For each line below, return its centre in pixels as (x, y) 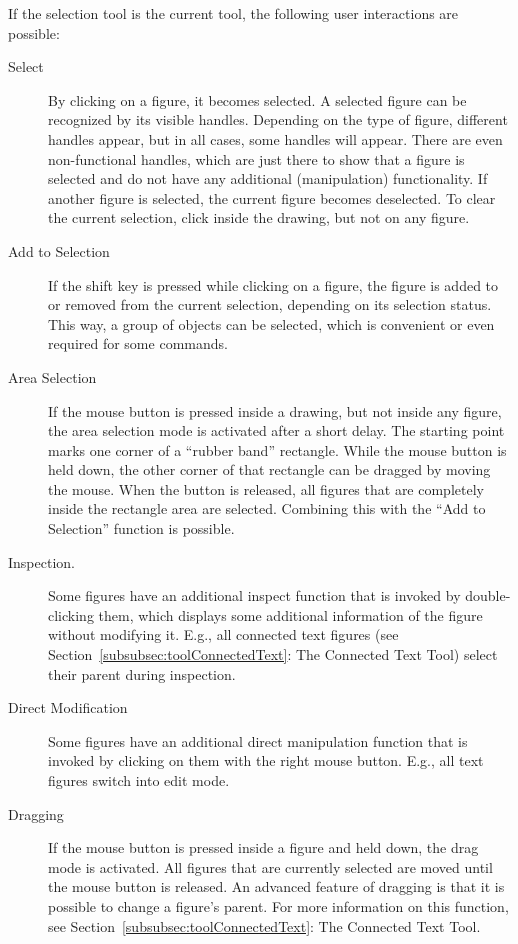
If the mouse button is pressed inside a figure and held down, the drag (263, 847)
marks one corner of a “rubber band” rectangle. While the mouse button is (277, 449)
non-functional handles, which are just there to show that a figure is (256, 158)
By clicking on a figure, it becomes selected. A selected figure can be (257, 99)
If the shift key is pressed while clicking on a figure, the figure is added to (273, 284)
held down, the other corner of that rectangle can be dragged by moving (269, 469)
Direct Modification (68, 707)
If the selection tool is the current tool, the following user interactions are (233, 13)
